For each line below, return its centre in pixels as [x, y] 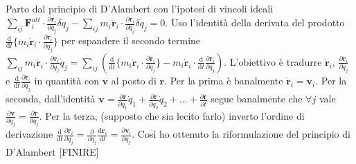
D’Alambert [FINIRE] [52, 152]
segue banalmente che [257, 99]
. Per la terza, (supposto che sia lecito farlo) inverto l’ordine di [172, 115]
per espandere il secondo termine [131, 40]
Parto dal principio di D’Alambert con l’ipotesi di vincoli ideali [140, 9]
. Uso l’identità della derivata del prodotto [255, 22]
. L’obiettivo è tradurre [273, 61]
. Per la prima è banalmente [224, 81]
